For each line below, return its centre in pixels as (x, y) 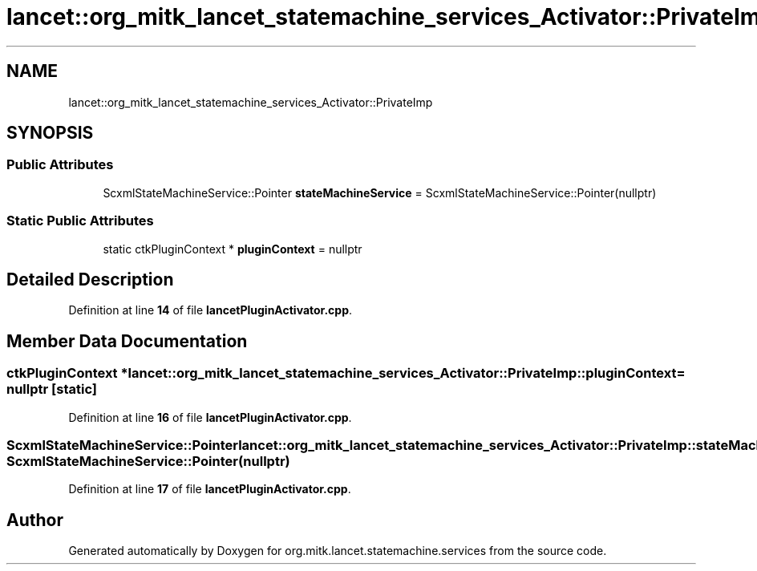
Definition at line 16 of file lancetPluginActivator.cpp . (210, 417)
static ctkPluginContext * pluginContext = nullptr (233, 249)
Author (35, 520)
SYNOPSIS (50, 133)
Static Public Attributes (80, 221)
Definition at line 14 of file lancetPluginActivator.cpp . (211, 310)
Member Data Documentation (127, 341)
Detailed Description (90, 279)
